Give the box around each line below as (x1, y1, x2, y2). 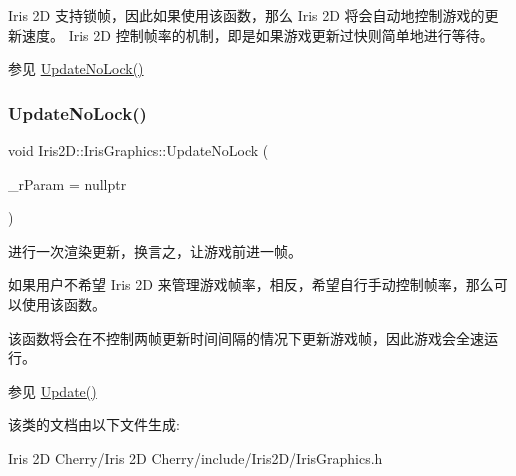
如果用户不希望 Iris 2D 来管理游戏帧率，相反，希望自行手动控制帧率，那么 (8, 274, 494, 295)
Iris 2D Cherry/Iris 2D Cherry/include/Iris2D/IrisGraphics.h (8, 447, 383, 468)
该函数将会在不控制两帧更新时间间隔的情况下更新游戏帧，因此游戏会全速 (8, 327, 484, 348)
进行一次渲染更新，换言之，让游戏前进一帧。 (8, 240, 302, 261)
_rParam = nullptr (8, 173, 127, 194)
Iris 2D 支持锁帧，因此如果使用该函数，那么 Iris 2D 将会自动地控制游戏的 (8, 5, 485, 25)
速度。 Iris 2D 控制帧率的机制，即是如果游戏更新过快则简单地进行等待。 (21, 24, 494, 45)
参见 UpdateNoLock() (8, 58, 144, 79)
